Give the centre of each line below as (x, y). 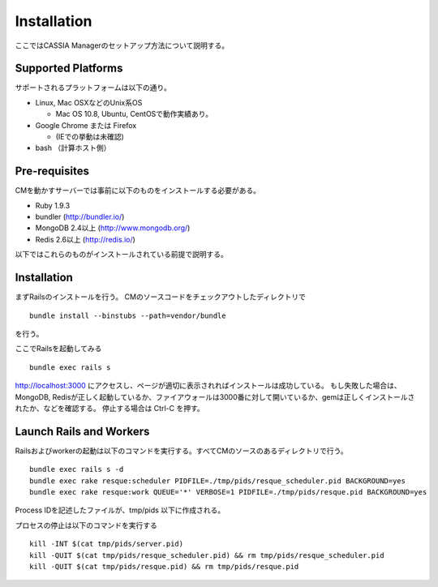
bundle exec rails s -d (77, 469)
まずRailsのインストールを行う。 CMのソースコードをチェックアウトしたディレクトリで (160, 297)
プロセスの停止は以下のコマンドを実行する (86, 525)
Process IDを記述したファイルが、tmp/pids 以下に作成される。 (120, 510)
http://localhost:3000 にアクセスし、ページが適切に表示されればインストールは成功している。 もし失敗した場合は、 (208, 386)
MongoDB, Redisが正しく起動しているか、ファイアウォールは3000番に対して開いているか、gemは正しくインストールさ (215, 396)
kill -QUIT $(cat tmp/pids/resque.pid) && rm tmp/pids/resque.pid (164, 566)
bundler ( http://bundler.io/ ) (80, 217)
